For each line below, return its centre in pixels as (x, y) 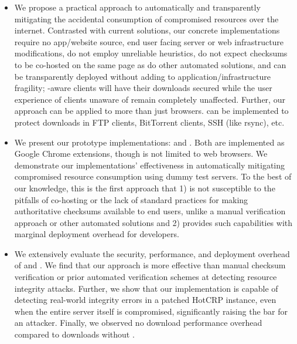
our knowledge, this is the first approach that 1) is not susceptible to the (145, 188)
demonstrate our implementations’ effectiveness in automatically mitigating (149, 165)
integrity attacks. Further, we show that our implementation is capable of (146, 288)
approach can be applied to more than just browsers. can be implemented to (151, 111)
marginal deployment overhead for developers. (97, 234)
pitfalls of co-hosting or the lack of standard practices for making (131, 199)
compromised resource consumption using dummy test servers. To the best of (153, 176)
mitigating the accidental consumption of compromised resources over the (146, 18)
